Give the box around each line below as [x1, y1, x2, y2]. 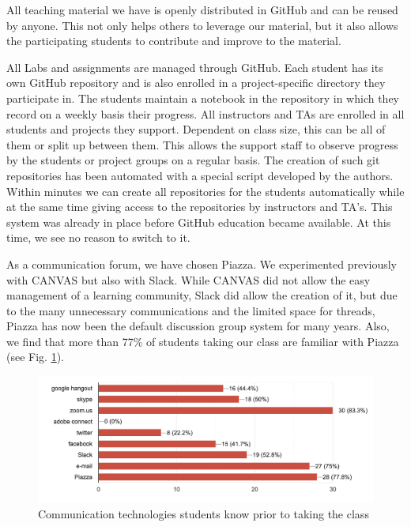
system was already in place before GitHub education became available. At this [6, 213, 391, 230]
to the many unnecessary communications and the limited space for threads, [6, 302, 375, 318]
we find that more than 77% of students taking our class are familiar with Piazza [6, 333, 399, 349]
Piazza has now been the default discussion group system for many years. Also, [6, 318, 390, 334]
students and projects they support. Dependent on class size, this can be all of [6, 121, 386, 137]
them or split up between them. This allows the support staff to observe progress [6, 136, 398, 152]
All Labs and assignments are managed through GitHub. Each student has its [6, 58, 383, 75]
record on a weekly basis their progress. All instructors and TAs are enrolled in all [6, 105, 405, 122]
